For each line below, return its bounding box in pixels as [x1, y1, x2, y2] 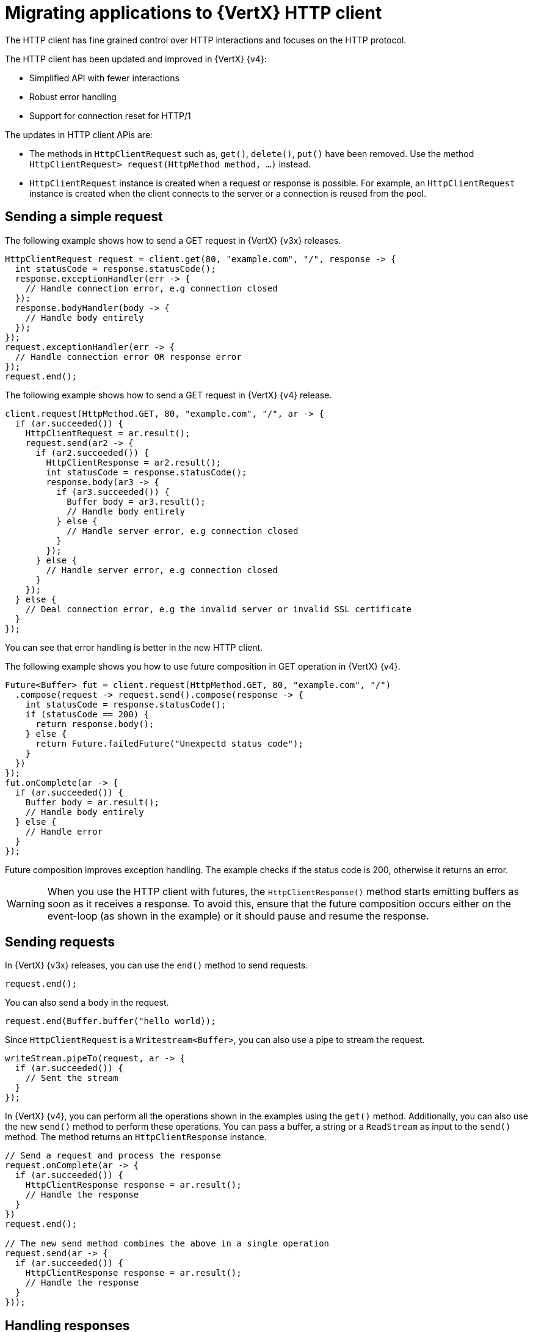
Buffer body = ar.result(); [25, 797, 159, 807]
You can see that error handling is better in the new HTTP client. [5, 642, 263, 653]
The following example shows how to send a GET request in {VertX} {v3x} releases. [5, 235, 341, 246]
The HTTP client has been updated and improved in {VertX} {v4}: [5, 53, 267, 64]
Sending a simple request [5, 209, 163, 225]
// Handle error [25, 826, 103, 836]
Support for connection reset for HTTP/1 [29, 110, 191, 121]
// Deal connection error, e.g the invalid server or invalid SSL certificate [25, 604, 412, 614]
